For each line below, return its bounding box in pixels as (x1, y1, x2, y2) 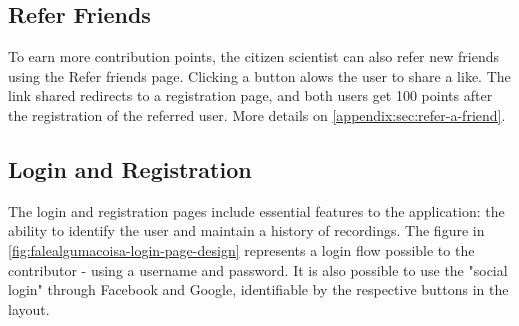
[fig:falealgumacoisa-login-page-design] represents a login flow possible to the (8, 239, 475, 260)
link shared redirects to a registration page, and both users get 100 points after (8, 85, 493, 106)
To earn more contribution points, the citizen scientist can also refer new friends (8, 46, 499, 67)
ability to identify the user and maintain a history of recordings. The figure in (8, 220, 485, 241)
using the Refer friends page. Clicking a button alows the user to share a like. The (8, 65, 511, 86)
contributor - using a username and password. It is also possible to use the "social (8, 259, 508, 280)
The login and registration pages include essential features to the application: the (8, 200, 505, 221)
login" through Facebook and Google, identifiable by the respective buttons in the (8, 279, 509, 300)
